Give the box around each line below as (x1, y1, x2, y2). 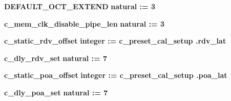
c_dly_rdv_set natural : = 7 (4, 52, 108, 63)
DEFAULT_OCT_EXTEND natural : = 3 (4, 1, 156, 11)
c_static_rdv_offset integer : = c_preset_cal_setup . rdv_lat (4, 35, 226, 46)
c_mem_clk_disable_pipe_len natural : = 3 (4, 18, 165, 29)
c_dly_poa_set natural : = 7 (4, 87, 108, 97)
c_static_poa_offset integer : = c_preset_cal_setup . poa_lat (4, 70, 227, 80)
